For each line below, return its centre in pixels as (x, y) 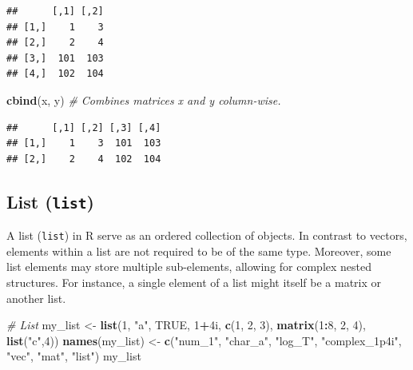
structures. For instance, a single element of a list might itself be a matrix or (194, 282)
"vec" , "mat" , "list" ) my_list (74, 356)
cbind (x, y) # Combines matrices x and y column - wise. (144, 99)
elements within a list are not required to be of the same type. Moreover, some (199, 251)
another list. (36, 298)
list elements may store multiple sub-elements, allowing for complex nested (189, 267)
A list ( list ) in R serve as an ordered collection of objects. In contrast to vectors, (207, 235)
